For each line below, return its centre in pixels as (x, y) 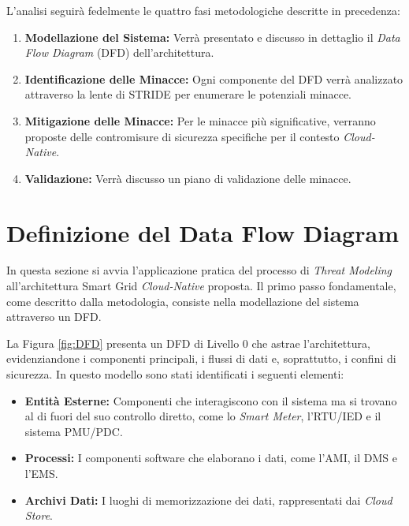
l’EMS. (41, 473)
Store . (39, 515)
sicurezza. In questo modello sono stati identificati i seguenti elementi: (175, 374)
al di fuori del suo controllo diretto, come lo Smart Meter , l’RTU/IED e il (203, 416)
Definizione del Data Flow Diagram (203, 232)
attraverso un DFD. (54, 317)
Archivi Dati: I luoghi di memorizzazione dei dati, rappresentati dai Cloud (208, 500)
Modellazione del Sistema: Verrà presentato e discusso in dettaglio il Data (212, 37)
